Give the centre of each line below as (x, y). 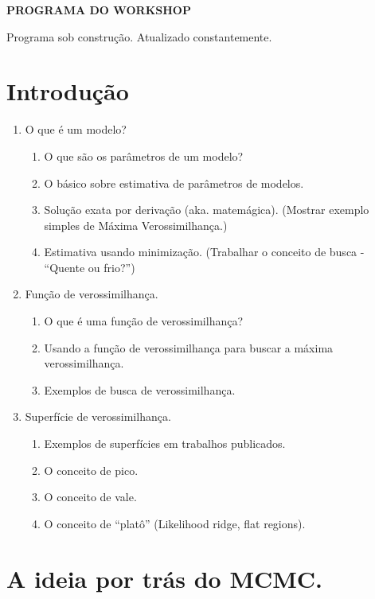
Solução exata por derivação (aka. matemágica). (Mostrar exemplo (207, 210)
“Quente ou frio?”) (90, 267)
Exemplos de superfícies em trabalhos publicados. (165, 443)
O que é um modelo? (76, 129)
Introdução (68, 91)
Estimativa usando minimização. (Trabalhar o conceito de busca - (204, 252)
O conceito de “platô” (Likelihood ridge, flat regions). (175, 523)
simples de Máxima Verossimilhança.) (136, 225)
